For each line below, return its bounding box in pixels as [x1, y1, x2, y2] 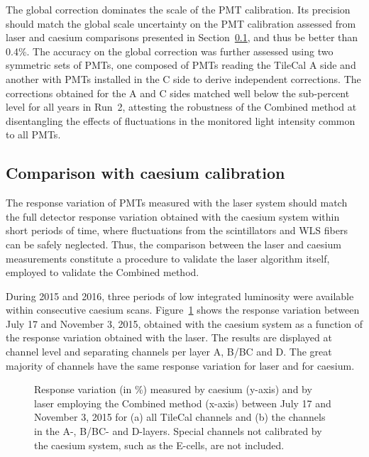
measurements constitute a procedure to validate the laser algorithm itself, [6, 250, 330, 265]
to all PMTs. [6, 127, 61, 142]
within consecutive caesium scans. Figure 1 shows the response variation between [6, 302, 360, 317]
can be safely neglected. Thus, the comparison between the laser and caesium [6, 236, 341, 251]
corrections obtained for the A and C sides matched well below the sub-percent [6, 85, 350, 100]
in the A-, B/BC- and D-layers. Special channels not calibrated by [34, 424, 322, 439]
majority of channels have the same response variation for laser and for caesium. [6, 358, 355, 373]
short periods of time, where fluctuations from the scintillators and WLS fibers [6, 223, 348, 238]
